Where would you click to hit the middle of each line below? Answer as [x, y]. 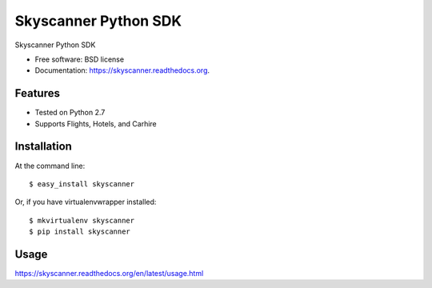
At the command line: [50, 166]
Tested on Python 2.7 [70, 113]
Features [37, 93]
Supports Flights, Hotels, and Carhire [96, 123]
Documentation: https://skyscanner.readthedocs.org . [122, 70]
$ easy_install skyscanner [82, 184]
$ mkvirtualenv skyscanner [82, 220]
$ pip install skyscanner [80, 232]
